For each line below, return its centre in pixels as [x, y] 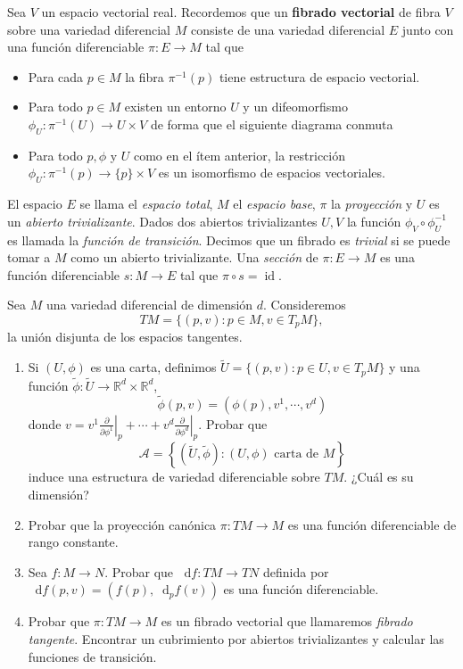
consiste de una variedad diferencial [288, 29]
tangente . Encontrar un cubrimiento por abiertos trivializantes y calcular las [236, 639]
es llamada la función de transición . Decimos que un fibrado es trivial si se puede [229, 240]
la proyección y [372, 204]
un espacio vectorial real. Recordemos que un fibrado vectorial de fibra [241, 12]
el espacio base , [274, 204]
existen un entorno [175, 107]
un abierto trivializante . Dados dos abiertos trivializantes [162, 221]
